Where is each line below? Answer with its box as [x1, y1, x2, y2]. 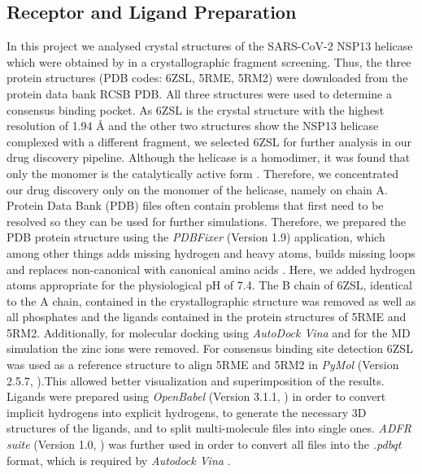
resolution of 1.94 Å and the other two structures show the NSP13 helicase [7, 117, 379, 134]
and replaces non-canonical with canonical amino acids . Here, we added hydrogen [7, 260, 415, 277]
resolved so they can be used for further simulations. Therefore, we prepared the [7, 212, 407, 229]
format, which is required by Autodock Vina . [7, 451, 231, 468]
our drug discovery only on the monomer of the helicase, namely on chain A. [7, 180, 388, 198]
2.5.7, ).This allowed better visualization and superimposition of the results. [7, 372, 385, 389]
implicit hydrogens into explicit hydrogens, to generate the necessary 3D [7, 403, 367, 420]
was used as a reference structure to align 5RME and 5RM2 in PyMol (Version [7, 356, 399, 373]
